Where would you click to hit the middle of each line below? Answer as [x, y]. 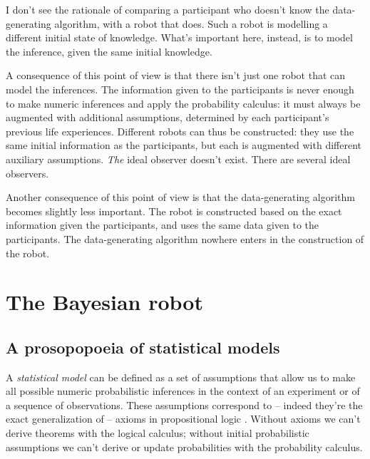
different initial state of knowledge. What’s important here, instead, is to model [179, 37]
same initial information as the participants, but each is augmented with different [184, 145]
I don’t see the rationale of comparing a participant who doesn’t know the [168, 9]
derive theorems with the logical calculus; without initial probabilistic [158, 433]
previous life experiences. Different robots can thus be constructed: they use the [180, 131]
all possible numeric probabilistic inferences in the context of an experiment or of [183, 391]
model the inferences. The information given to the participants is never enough [180, 89]
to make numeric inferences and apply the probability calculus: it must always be [183, 103]
